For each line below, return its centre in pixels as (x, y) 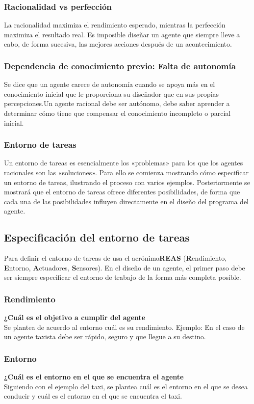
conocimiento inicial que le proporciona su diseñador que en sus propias (112, 94)
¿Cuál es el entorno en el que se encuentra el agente (94, 377)
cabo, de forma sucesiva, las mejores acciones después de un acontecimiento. (118, 44)
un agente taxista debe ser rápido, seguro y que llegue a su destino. (105, 337)
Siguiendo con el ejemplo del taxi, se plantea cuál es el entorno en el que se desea (126, 386)
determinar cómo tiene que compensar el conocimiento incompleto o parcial (117, 113)
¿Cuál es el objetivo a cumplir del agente (75, 317)
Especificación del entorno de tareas (97, 237)
